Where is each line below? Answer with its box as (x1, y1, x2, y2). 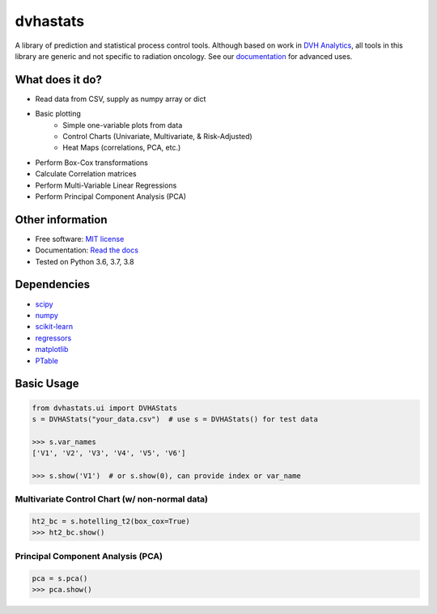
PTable (35, 356, 58, 366)
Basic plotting (35, 109, 81, 119)
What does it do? (15, 73, 103, 87)
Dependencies (15, 277, 91, 291)
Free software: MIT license (35, 234, 125, 243)
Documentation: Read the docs (35, 245, 139, 255)
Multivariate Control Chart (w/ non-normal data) (15, 493, 208, 505)
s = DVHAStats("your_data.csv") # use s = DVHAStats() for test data (32, 414, 319, 424)
